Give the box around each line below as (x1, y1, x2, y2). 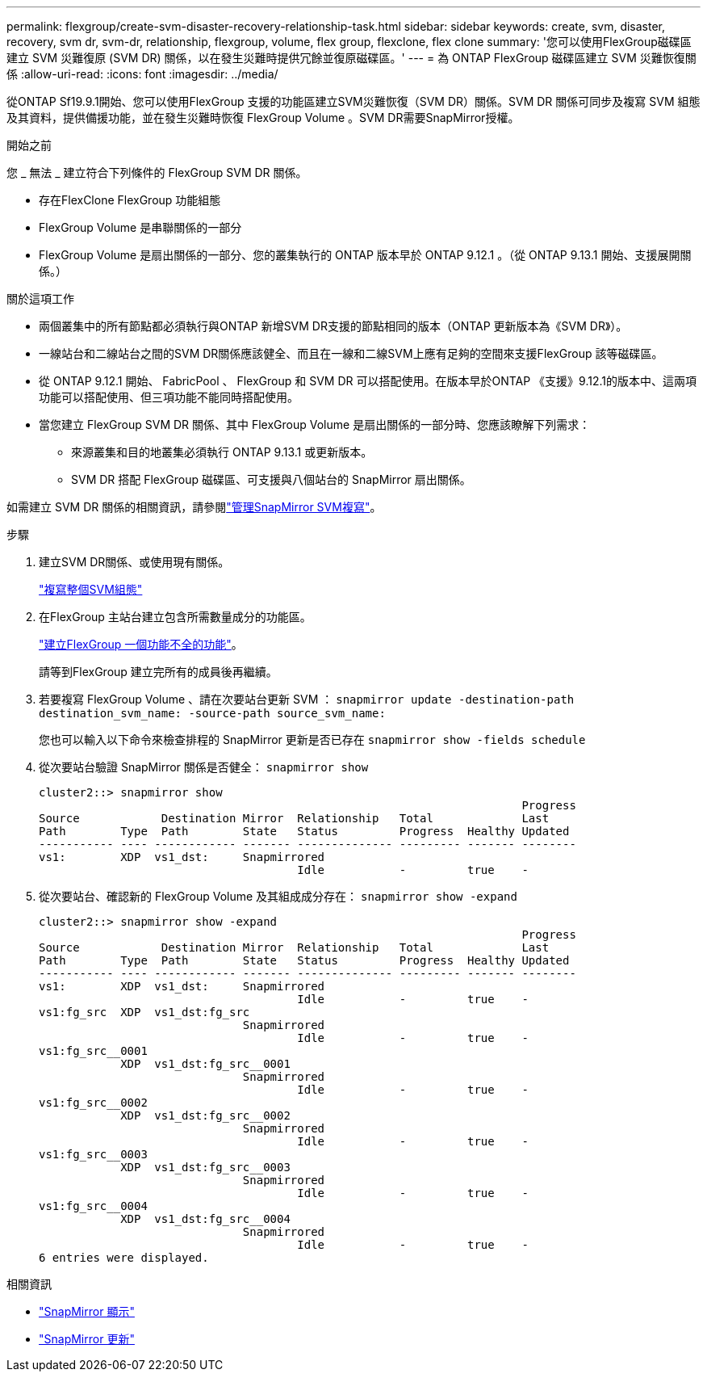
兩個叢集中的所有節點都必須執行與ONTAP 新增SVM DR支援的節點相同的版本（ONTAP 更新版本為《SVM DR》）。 (39, 319, 628, 333)
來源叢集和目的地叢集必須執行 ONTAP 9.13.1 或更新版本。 (71, 445, 373, 459)
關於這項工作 (6, 292, 74, 305)
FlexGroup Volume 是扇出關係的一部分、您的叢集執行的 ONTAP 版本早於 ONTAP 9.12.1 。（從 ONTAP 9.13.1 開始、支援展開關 (39, 248, 692, 262)
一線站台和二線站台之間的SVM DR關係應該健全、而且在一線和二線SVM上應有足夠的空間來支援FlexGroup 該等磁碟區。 (39, 347, 663, 360)
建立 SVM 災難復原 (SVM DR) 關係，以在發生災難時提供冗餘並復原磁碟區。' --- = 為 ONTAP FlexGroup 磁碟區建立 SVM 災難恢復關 (6, 51, 697, 65)
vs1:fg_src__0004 (39, 1199, 148, 1212)
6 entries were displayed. (39, 1251, 209, 1264)
